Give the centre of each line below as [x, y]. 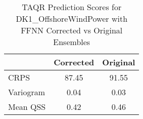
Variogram [27, 92]
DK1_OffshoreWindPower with [72, 18]
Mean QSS [27, 107]
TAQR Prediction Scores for [72, 7]
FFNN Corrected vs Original [72, 30]
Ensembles [72, 42]
